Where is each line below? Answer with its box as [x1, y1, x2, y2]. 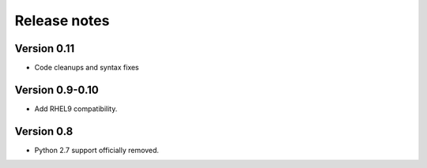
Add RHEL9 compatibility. [34, 103, 118, 114]
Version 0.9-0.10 [14, 83, 99, 96]
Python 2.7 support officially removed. [34, 145, 160, 155]
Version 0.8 [14, 125, 74, 138]
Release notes [14, 12, 110, 29]
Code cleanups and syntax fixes [34, 63, 140, 73]
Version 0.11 [14, 42, 75, 55]
